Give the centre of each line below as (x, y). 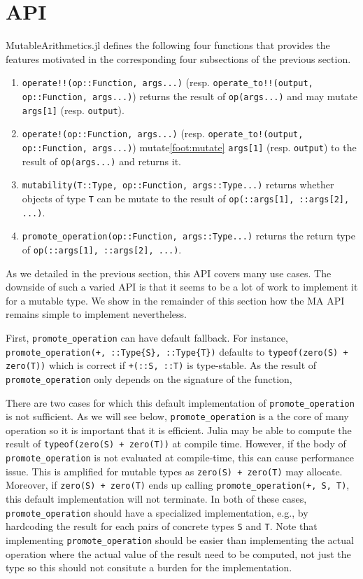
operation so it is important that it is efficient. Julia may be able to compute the (179, 430)
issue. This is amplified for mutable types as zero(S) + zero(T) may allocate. (174, 471)
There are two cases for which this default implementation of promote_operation (180, 402)
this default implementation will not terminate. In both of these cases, (156, 499)
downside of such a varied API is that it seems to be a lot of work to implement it (182, 287)
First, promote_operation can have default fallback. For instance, (147, 337)
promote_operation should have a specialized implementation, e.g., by (157, 512)
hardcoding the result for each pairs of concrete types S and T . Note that (162, 526)
